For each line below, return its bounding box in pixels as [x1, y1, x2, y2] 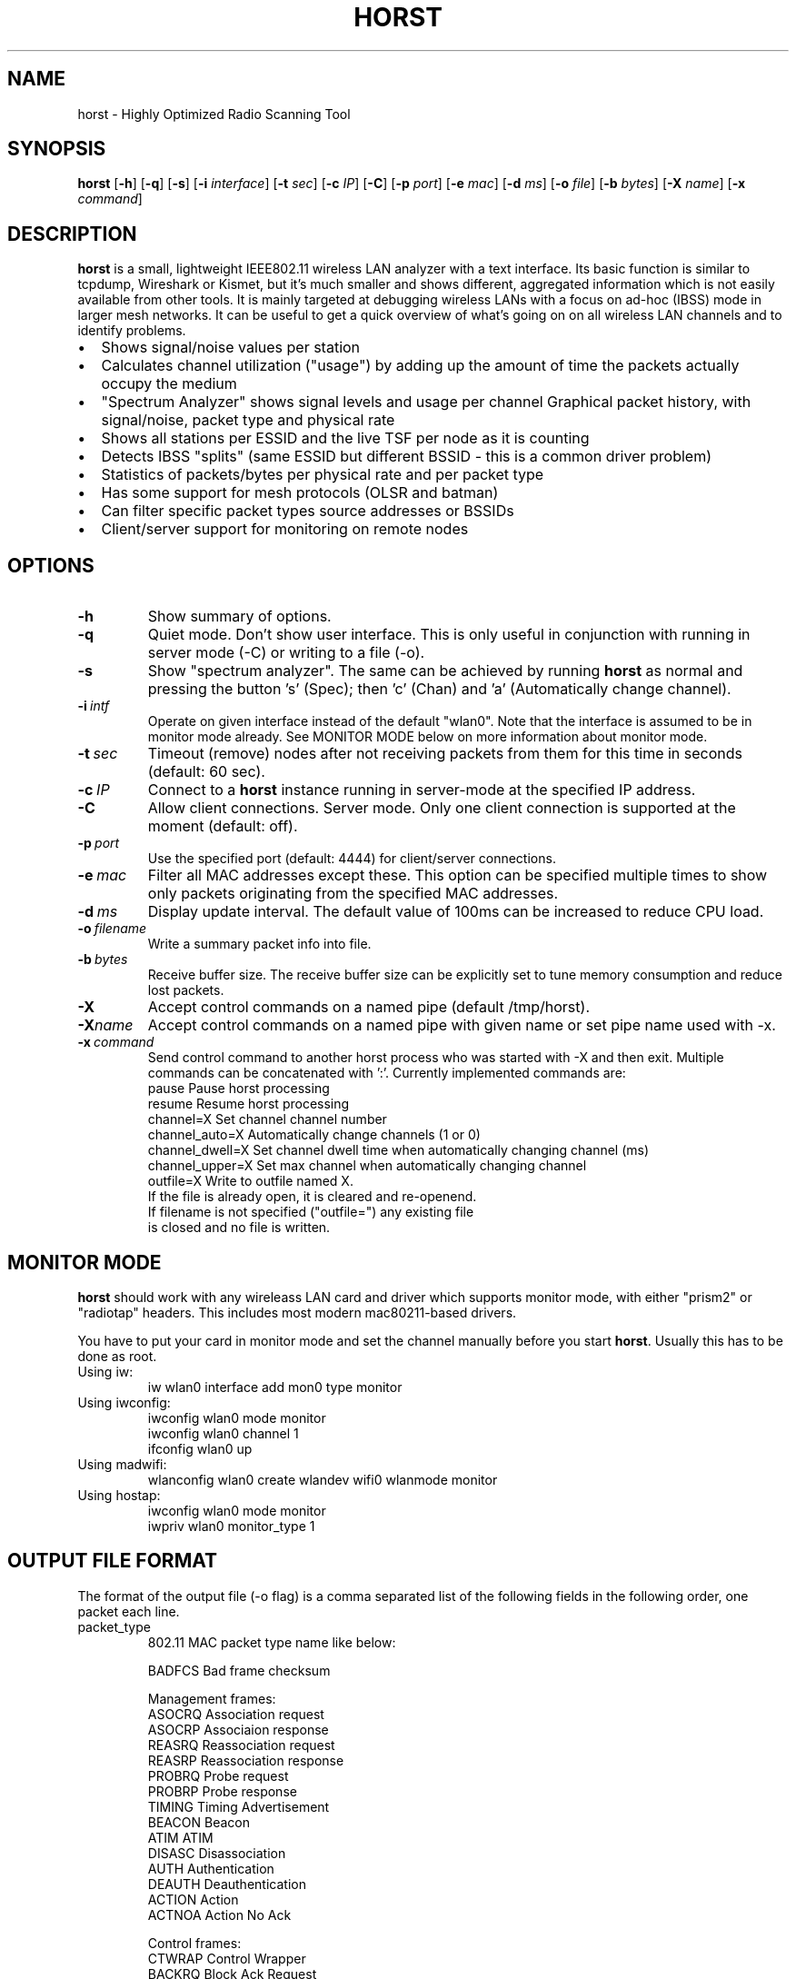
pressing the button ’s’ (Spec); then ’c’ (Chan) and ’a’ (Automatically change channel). [147, 680, 731, 699]
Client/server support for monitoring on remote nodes [101, 520, 469, 539]
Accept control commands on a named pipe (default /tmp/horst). [147, 998, 590, 1017]
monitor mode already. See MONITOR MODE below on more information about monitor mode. [147, 729, 708, 745]
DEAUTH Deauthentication [147, 1875, 306, 1892]
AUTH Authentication [147, 1860, 274, 1876]
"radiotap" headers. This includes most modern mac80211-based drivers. [77, 1304, 517, 1320]
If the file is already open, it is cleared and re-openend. [147, 1188, 477, 1205]
